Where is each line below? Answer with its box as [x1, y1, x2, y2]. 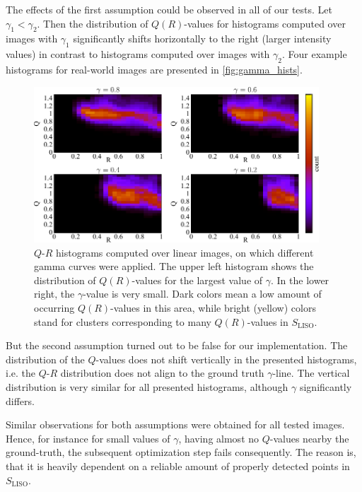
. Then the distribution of [37, 16, 148, 30]
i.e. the [6, 365, 35, 380]
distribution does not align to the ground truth [60, 365, 264, 380]
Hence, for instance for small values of [6, 430, 170, 445]
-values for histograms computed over [184, 16, 346, 30]
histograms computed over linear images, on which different [56, 245, 314, 259]
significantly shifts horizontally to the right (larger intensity [73, 31, 332, 46]
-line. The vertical [272, 365, 350, 380]
